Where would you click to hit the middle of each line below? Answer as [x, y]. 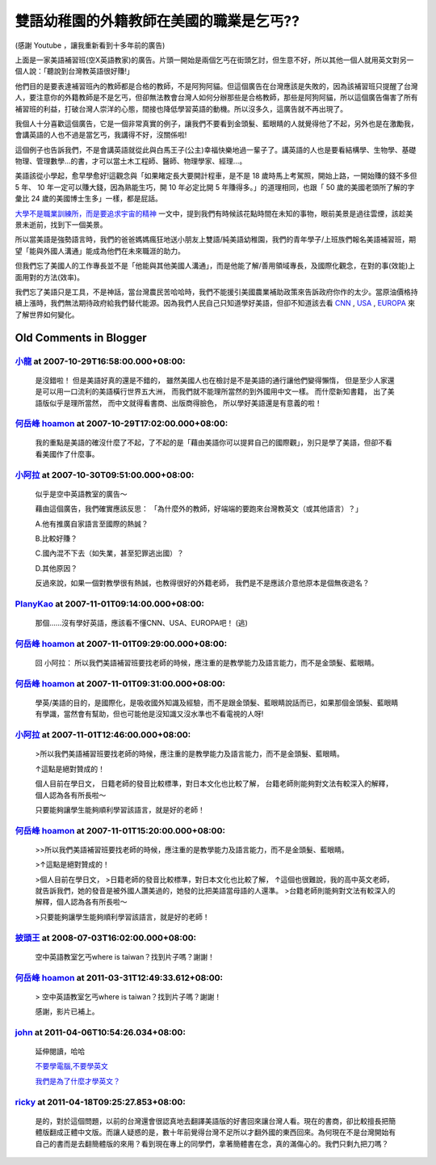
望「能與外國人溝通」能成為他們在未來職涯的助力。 [100, 251]
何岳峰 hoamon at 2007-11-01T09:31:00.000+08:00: [120, 683]
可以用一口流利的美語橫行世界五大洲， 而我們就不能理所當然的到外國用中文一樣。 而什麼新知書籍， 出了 [214, 391]
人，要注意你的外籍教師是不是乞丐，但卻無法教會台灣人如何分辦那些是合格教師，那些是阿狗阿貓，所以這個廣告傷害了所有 [216, 98]
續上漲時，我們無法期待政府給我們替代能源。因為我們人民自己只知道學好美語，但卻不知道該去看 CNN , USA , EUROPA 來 [215, 303]
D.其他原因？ [57, 568]
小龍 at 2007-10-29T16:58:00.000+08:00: [100, 361]
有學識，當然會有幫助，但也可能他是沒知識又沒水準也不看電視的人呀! [149, 714]
